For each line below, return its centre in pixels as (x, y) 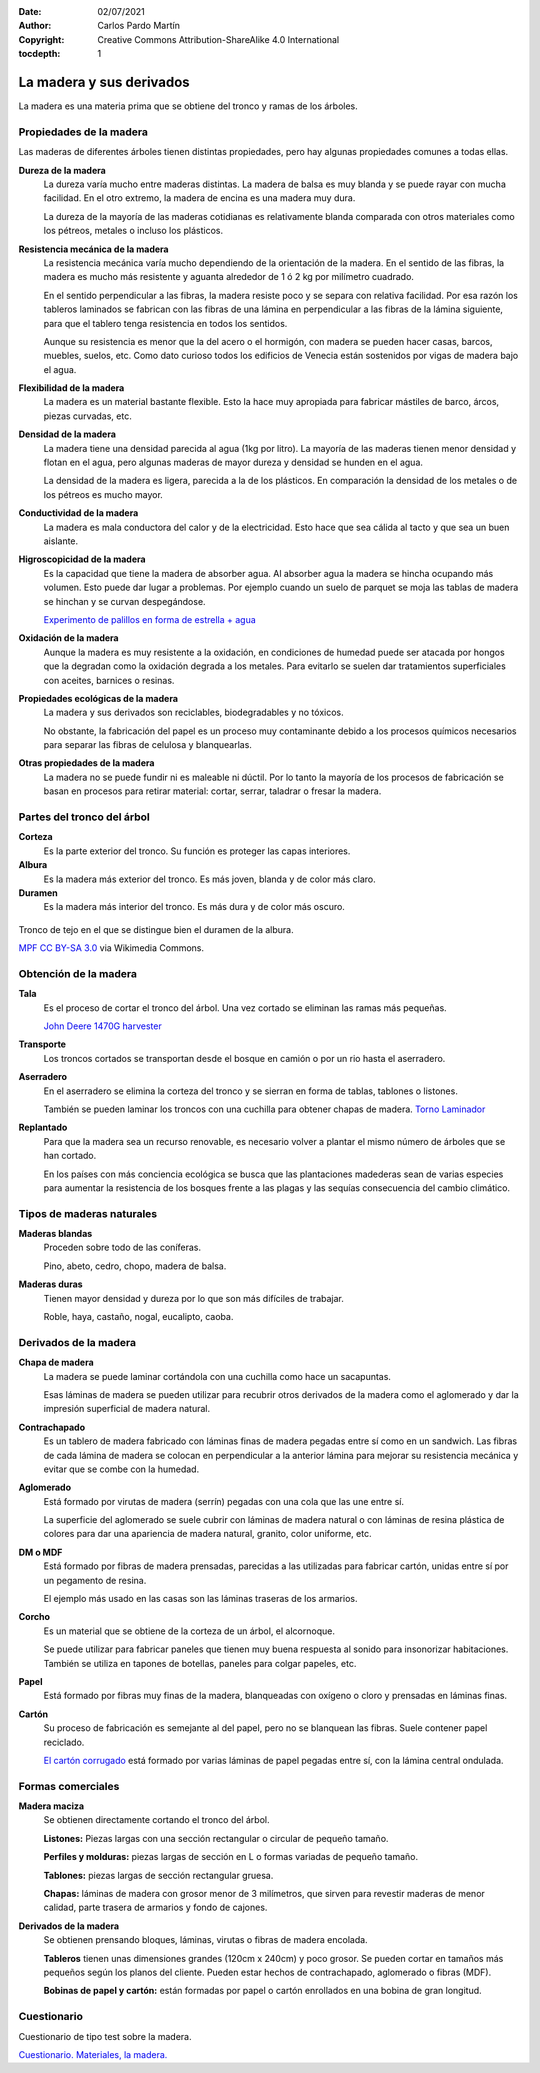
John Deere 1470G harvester (102, 1026)
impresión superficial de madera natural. (126, 1409)
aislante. (61, 541)
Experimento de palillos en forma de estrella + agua (150, 619)
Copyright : (41, 39)
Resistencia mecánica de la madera (93, 249)
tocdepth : (39, 54)
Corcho (34, 1617)
